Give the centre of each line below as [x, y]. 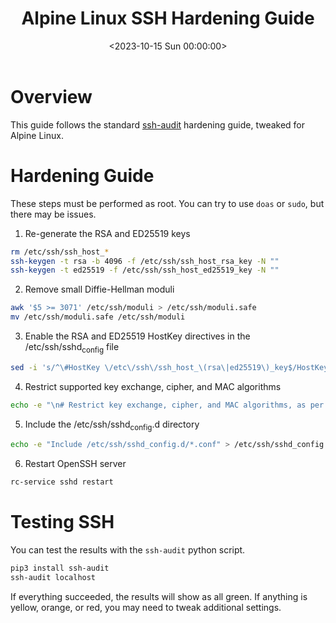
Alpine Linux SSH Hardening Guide [168, 18]
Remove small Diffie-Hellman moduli [99, 289]
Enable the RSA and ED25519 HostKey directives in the [137, 336]
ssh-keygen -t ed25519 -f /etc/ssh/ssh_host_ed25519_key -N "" [145, 270]
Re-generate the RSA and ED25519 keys [107, 233]
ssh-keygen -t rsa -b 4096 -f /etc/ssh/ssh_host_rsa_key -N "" [145, 261]
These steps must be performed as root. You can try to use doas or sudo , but [167, 203]
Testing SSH [62, 522]
